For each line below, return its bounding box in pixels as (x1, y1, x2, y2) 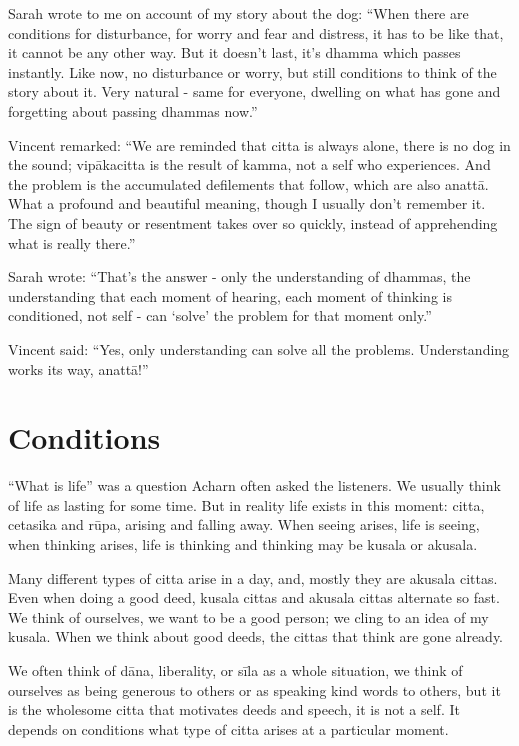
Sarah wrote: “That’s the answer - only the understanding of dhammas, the (8, 266, 471, 287)
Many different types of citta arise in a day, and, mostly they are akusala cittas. (8, 567, 498, 588)
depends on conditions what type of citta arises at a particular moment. (8, 718, 449, 739)
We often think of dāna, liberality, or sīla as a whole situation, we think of (8, 659, 463, 680)
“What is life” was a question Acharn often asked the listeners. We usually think (8, 475, 501, 496)
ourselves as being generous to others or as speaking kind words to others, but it (8, 679, 501, 700)
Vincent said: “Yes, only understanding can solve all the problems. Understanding (8, 338, 510, 359)
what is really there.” (8, 232, 136, 253)
